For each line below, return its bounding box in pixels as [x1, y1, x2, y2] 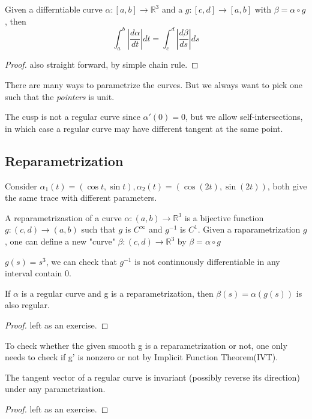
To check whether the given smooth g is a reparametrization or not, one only [5, 339, 287, 351]
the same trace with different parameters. [5, 191, 157, 204]
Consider [5, 179, 37, 192]
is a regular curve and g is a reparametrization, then [21, 287, 214, 299]
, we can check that [46, 255, 117, 267]
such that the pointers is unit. [5, 90, 115, 103]
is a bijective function [184, 211, 264, 224]
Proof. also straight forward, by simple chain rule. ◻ [5, 58, 199, 71]
